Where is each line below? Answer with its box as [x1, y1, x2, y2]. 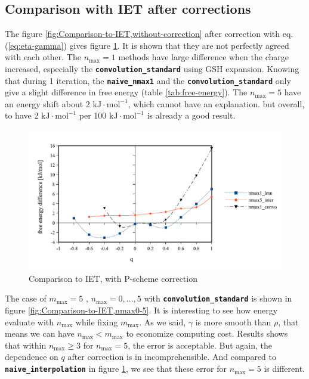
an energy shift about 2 [5, 97, 90, 110]
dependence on [5, 350, 58, 363]
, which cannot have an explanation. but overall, [128, 97, 305, 110]
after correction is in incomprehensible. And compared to [67, 350, 276, 363]
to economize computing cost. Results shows [126, 327, 288, 340]
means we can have [5, 327, 75, 340]
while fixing [75, 315, 118, 328]
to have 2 [5, 109, 39, 122]
